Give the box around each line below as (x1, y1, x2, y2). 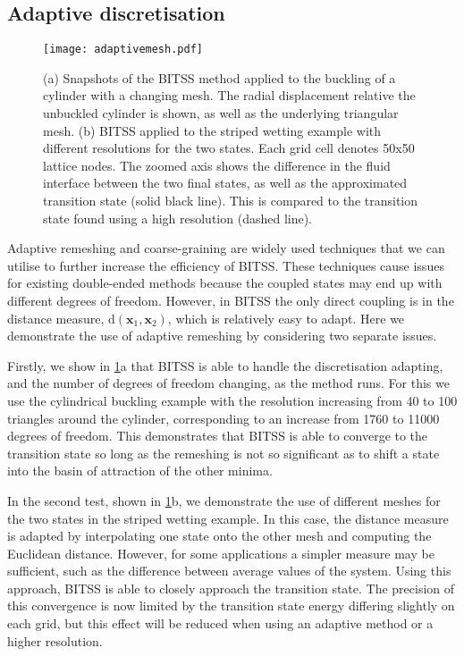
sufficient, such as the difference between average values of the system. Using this (7, 561, 451, 580)
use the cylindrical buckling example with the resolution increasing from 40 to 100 (7, 391, 458, 409)
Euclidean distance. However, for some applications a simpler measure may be (7, 543, 434, 562)
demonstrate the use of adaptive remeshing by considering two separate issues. (7, 326, 437, 345)
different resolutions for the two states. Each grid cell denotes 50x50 (43, 139, 415, 157)
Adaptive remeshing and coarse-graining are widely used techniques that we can (7, 239, 445, 257)
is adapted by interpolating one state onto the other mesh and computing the (7, 526, 432, 545)
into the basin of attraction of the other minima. (7, 461, 273, 480)
